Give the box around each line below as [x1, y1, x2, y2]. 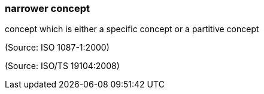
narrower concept [5, 2, 90, 14]
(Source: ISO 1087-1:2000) [5, 42, 110, 53]
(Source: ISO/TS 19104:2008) [5, 61, 120, 71]
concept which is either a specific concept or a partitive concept [5, 24, 259, 35]
